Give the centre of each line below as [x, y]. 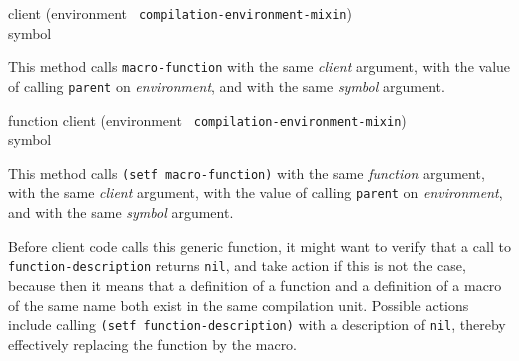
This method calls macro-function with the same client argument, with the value [259, 66]
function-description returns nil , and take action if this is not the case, [237, 265]
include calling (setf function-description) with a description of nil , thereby [257, 324]
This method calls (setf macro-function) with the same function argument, [246, 172]
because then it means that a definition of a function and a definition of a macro [255, 284]
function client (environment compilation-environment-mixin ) [207, 119]
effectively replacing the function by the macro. [153, 343]
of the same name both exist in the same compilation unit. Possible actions [238, 304]
